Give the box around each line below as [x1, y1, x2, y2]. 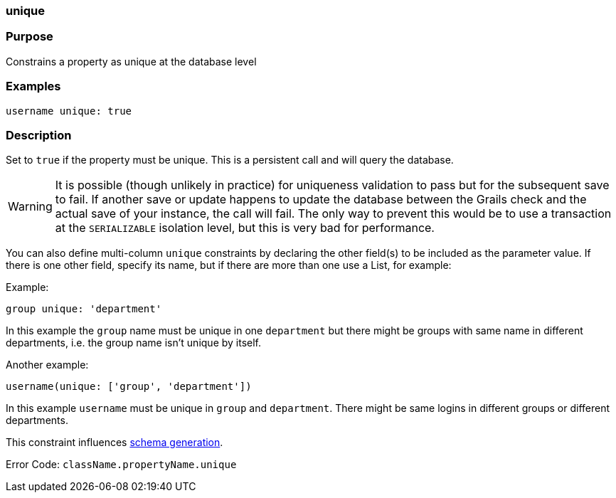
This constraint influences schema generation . [6, 436, 223, 449]
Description [6, 127, 72, 142]
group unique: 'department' [6, 303, 162, 315]
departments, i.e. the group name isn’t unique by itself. [6, 337, 262, 349]
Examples [6, 79, 61, 94]
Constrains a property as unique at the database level [6, 55, 257, 68]
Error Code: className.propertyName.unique [6, 458, 237, 471]
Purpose [6, 29, 53, 44]
